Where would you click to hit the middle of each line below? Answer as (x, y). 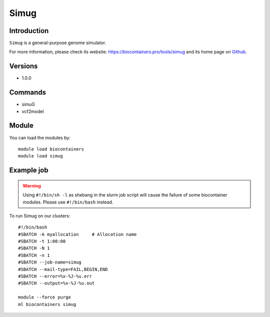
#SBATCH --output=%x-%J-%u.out (56, 283)
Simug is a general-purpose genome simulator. (58, 43)
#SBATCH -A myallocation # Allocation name (77, 234)
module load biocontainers (51, 149)
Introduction (29, 31)
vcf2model (33, 111)
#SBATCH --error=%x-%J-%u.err (55, 276)
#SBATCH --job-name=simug (50, 262)
